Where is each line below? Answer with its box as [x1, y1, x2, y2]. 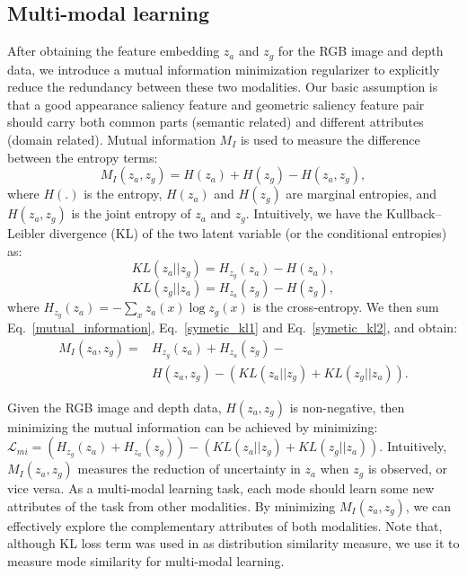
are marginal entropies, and [286, 184, 437, 203]
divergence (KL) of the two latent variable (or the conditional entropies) [48, 224, 447, 243]
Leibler [7, 224, 46, 243]
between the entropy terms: [7, 147, 158, 166]
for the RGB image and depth [278, 41, 444, 60]
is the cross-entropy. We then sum [252, 297, 439, 316]
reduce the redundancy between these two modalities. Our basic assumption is [7, 77, 438, 96]
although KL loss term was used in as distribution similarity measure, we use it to [7, 534, 460, 553]
